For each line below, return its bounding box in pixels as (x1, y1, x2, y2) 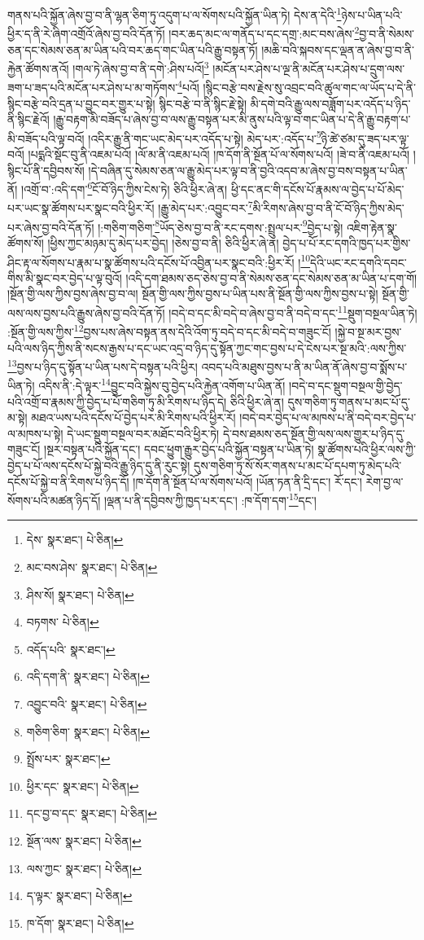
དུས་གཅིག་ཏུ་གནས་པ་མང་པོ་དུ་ (287, 393, 410, 410)
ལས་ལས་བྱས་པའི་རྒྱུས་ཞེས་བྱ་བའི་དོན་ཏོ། (7, 304, 165, 321)
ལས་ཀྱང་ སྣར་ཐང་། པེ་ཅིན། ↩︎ (26, 859, 142, 876)
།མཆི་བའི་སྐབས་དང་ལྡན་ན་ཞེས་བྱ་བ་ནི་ (261, 41, 415, 58)
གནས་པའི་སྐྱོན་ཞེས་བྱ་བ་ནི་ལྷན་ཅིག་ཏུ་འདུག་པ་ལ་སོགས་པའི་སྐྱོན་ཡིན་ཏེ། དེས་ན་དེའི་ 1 (7, 4, 342, 23)
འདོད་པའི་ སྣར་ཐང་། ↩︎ (26, 640, 116, 657)
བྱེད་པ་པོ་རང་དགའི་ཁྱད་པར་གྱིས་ (282, 234, 411, 251)
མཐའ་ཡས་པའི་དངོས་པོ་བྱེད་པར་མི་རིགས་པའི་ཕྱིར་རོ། (31, 409, 236, 426)
